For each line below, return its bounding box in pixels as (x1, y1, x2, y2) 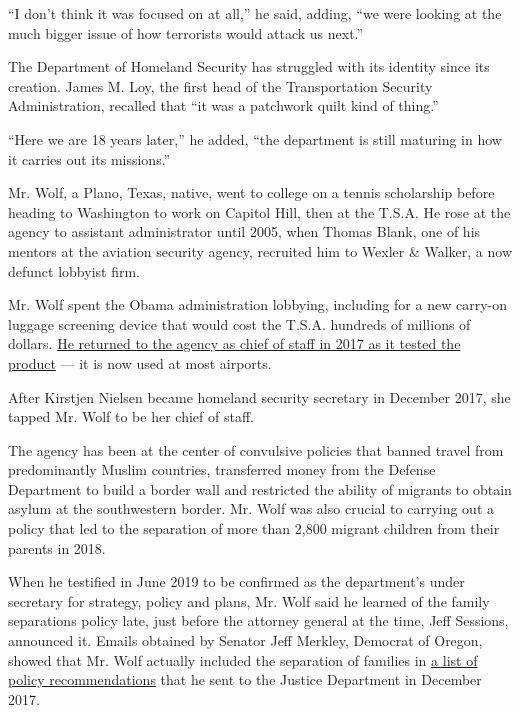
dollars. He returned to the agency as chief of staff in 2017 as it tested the (8, 333, 461, 354)
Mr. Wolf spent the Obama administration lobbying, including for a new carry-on (8, 294, 507, 315)
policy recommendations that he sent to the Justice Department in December (8, 669, 482, 690)
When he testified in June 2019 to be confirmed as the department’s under (8, 571, 465, 592)
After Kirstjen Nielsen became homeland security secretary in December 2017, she (8, 386, 511, 407)
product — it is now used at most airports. (8, 352, 272, 373)
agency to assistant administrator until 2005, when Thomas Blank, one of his (8, 221, 481, 242)
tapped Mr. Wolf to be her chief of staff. (8, 406, 254, 427)
